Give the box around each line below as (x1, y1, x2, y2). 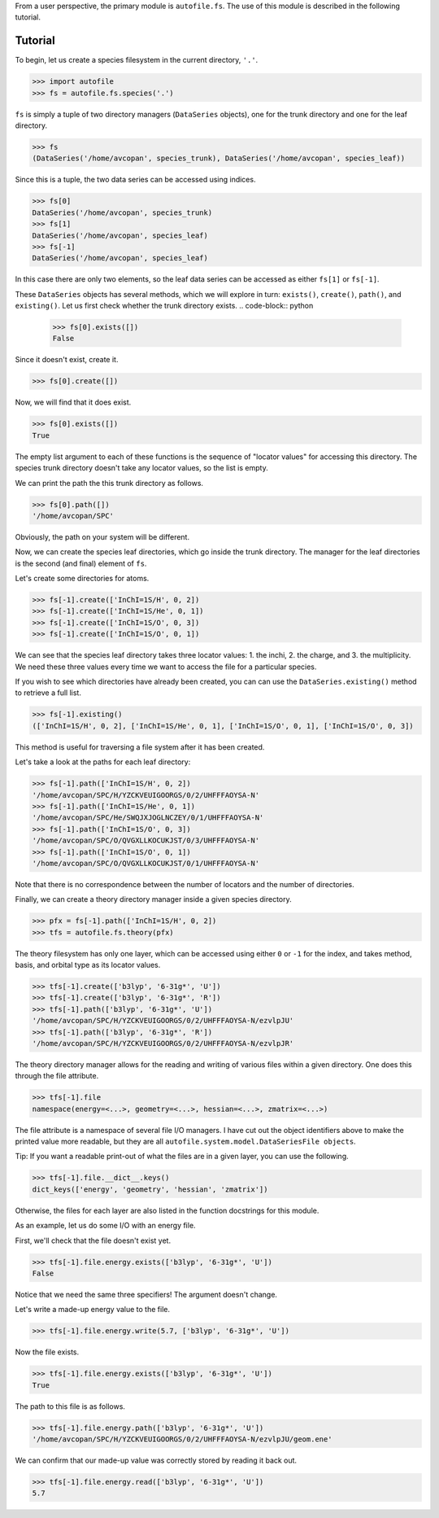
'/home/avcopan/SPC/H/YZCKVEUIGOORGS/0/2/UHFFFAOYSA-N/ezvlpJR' (32, 1039, 294, 1048)
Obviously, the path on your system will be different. (15, 532, 190, 541)
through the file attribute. (15, 1071, 99, 1081)
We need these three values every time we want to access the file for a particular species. (15, 662, 317, 672)
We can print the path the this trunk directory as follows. (15, 478, 203, 488)
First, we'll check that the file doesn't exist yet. (15, 1236, 171, 1245)
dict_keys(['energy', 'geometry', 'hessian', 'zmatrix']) (32, 1184, 268, 1194)
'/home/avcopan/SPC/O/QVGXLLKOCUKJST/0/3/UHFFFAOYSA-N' (32, 836, 260, 846)
